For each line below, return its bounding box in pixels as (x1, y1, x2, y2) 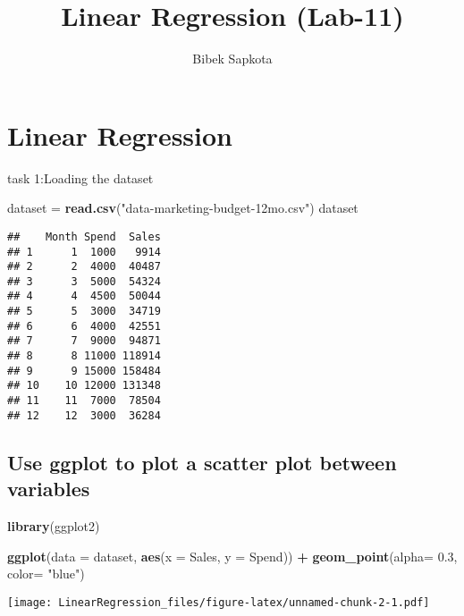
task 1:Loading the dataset (7, 168, 154, 187)
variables (7, 475, 90, 502)
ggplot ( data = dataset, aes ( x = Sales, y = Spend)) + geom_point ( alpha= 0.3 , (7, 546, 458, 565)
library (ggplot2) (7, 516, 100, 535)
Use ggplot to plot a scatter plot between (7, 448, 397, 476)
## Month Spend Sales (7, 230, 161, 243)
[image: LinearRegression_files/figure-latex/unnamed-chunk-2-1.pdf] (7, 595, 430, 609)
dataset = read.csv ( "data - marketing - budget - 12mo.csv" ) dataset (7, 198, 359, 217)
